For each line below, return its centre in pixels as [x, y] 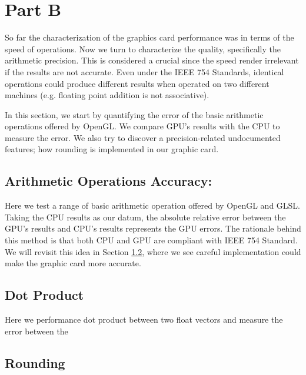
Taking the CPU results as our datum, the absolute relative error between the [145, 217]
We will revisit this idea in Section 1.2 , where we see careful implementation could [153, 251]
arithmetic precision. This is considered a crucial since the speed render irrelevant [152, 60]
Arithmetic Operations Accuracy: [109, 181]
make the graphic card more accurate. [73, 263]
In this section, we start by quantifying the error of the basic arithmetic [134, 114]
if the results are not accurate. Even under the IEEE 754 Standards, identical [144, 71]
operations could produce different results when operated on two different [137, 83]
